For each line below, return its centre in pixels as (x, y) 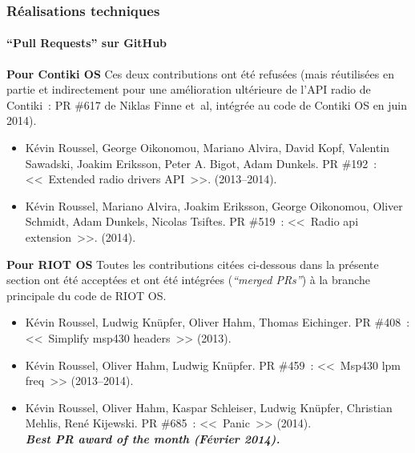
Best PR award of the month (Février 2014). (153, 438)
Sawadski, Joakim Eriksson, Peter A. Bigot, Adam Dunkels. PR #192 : (201, 163)
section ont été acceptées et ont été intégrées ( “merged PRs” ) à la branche (188, 280)
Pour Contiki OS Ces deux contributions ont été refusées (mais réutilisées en (200, 73)
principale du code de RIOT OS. (87, 295)
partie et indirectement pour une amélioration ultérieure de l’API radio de (189, 89)
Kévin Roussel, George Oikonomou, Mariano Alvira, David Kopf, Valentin (207, 148)
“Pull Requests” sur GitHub (87, 43)
